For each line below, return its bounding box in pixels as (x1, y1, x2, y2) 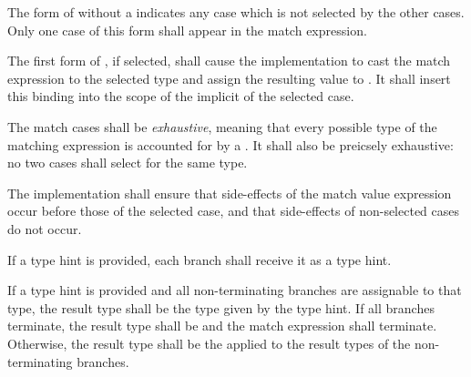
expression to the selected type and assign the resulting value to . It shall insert (7, 68, 451, 87)
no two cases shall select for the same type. (7, 153, 248, 172)
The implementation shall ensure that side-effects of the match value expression (7, 183, 452, 202)
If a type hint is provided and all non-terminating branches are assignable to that (7, 280, 462, 300)
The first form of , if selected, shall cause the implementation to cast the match (7, 51, 451, 70)
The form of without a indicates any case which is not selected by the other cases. (7, 3, 465, 21)
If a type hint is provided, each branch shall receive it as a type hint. (7, 250, 392, 269)
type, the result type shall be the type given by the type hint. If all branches (7, 298, 435, 317)
